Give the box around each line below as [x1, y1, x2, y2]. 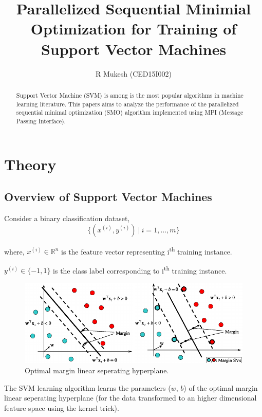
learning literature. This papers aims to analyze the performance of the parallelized [16, 99, 239, 108]
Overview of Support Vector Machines [4, 189, 212, 205]
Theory [4, 153, 57, 174]
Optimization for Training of [30, 18, 237, 39]
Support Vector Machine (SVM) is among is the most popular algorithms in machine [16, 90, 244, 99]
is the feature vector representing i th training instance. [61, 244, 232, 257]
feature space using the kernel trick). [4, 402, 119, 413]
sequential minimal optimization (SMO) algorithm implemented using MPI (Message [16, 108, 244, 117]
